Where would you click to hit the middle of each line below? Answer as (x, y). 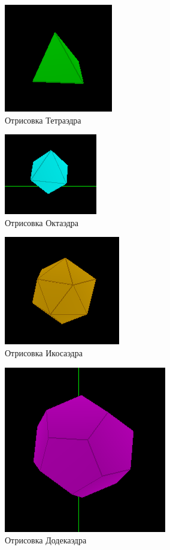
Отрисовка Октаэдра (42, 222)
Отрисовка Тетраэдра (43, 120)
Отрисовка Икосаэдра (44, 352)
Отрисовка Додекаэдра (46, 540)
